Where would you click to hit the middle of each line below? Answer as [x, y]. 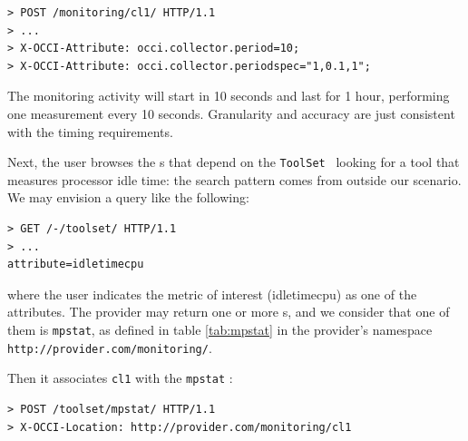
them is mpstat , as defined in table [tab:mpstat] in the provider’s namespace [220, 329]
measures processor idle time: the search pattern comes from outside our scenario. [234, 179]
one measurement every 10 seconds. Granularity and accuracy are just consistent [231, 113]
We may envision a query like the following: [128, 197]
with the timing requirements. [90, 131]
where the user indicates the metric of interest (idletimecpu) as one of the [212, 294]
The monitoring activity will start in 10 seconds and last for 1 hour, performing [229, 96]
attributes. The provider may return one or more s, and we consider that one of [229, 312]
